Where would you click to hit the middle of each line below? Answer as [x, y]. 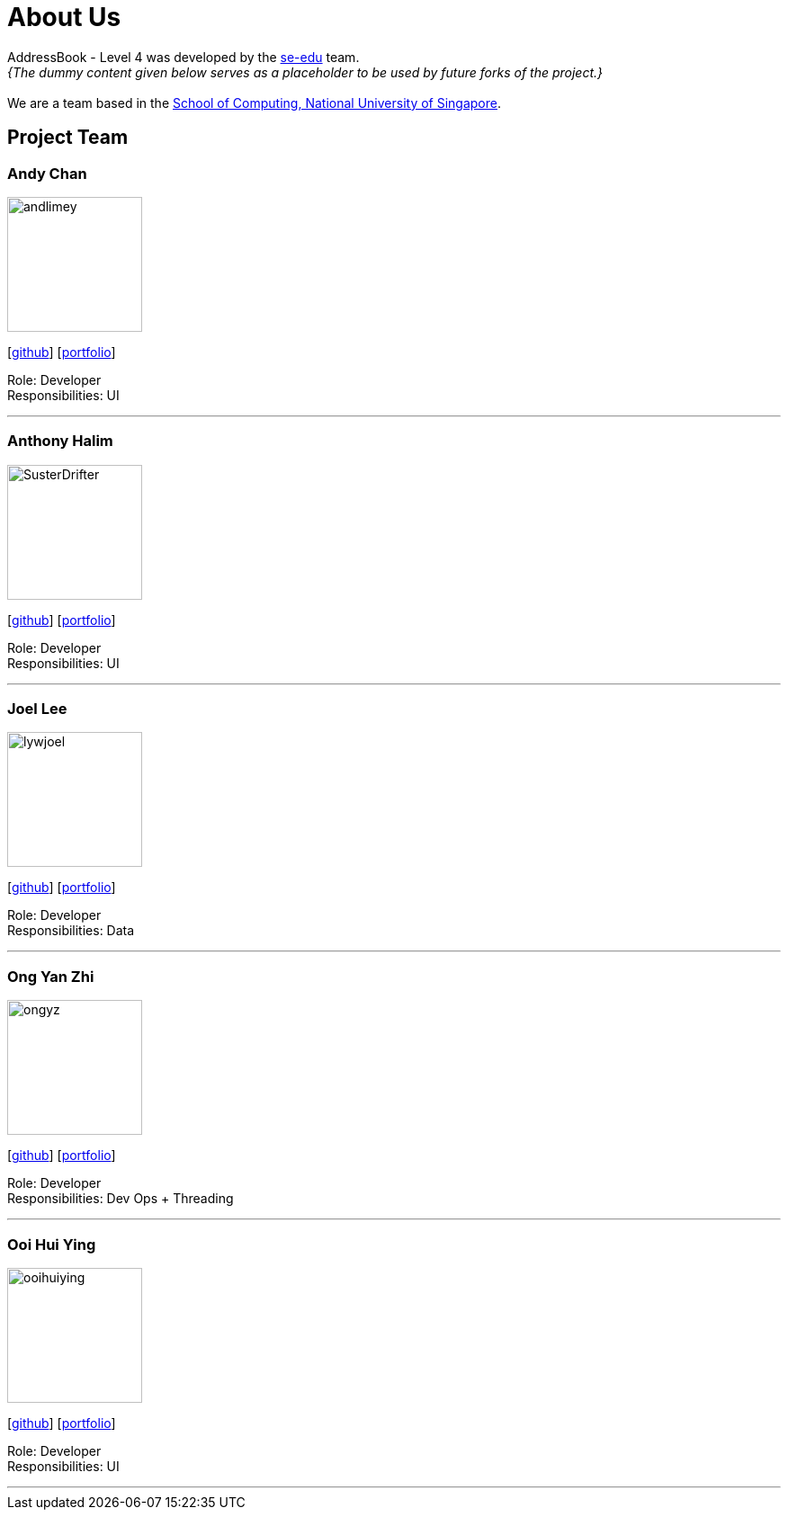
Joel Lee [37, 709]
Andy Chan [47, 173]
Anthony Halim [60, 441]
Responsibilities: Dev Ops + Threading [121, 1199]
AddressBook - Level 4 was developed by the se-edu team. [184, 57]
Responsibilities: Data [71, 931]
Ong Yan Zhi [51, 976]
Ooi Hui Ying [52, 1244]
